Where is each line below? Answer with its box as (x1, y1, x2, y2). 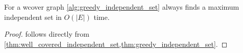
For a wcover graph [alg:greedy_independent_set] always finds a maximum (4, 2, 239, 12)
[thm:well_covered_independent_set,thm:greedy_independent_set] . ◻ (4, 38, 228, 49)
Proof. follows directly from (4, 29, 89, 39)
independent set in (4, 11, 62, 22)
